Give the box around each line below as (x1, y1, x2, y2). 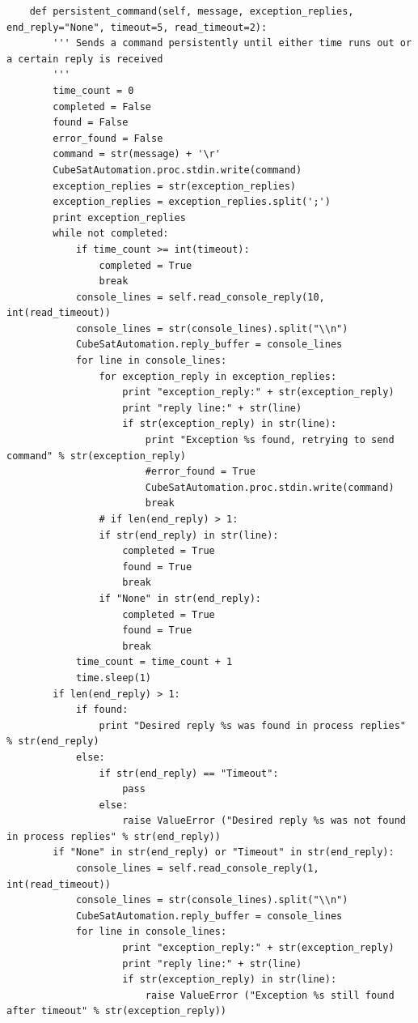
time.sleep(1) (75, 671, 151, 684)
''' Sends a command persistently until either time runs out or (53, 37, 412, 49)
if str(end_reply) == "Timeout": (99, 767, 279, 779)
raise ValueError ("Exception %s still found (145, 989, 395, 1001)
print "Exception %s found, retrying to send (145, 434, 395, 446)
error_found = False (53, 132, 163, 144)
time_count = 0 (53, 84, 134, 96)
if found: (75, 704, 129, 716)
